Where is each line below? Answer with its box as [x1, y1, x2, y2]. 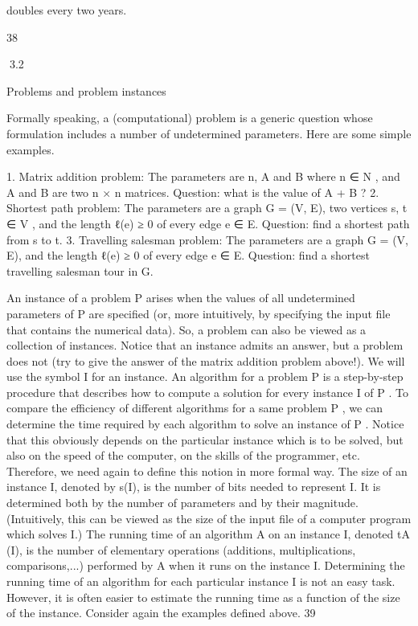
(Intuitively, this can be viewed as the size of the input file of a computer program [6, 509, 412, 526]
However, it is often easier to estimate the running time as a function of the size [6, 588, 400, 605]
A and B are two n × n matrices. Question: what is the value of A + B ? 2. [6, 183, 379, 200]
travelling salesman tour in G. [6, 262, 154, 279]
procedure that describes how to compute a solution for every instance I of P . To [6, 383, 409, 400]
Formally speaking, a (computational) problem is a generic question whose [6, 109, 373, 126]
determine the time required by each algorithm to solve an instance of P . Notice [6, 415, 404, 432]
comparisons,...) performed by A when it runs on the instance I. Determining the [6, 557, 405, 574]
